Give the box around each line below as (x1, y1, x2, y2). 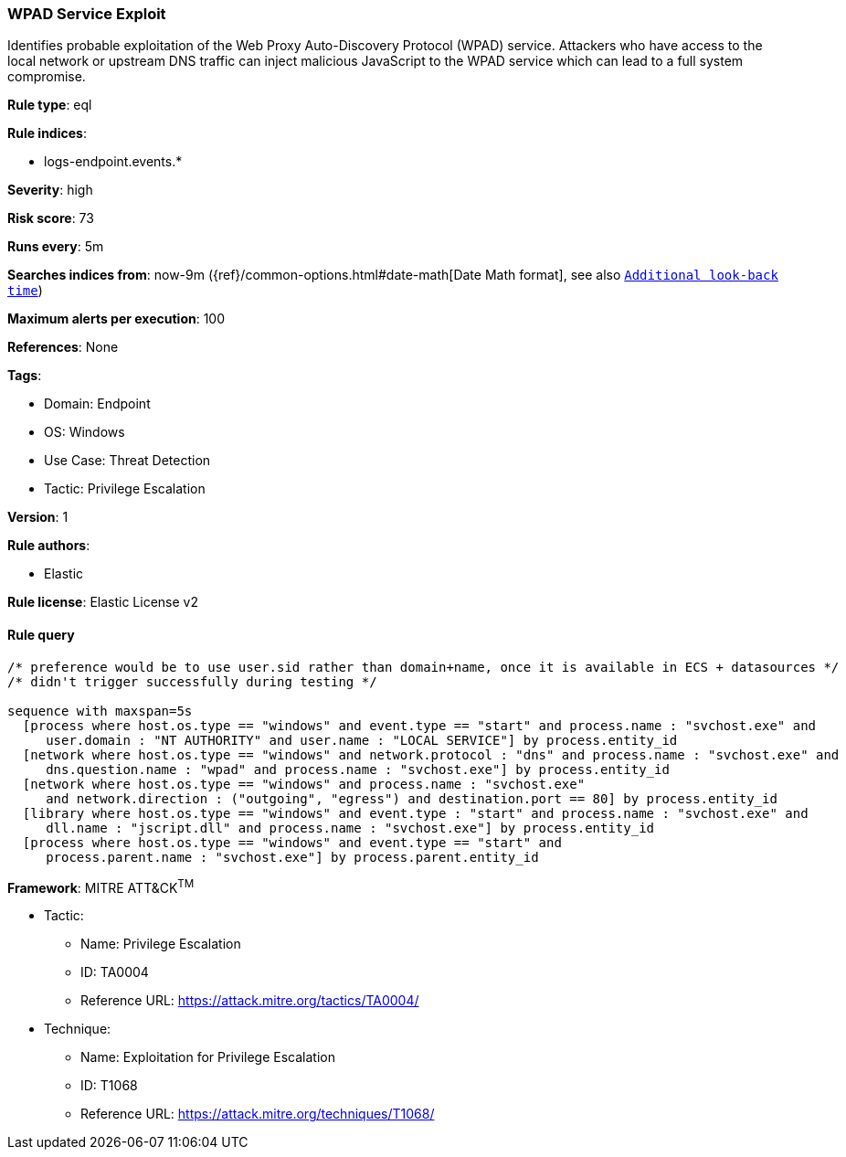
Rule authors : (7, 537, 90, 554)
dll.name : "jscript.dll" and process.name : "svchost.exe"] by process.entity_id (46, 820, 655, 835)
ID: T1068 (80, 1077, 138, 1094)
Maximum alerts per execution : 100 (7, 311, 226, 327)
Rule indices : (7, 125, 87, 142)
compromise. (7, 69, 86, 85)
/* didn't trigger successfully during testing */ (7, 674, 377, 689)
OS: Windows (44, 424, 125, 441)
